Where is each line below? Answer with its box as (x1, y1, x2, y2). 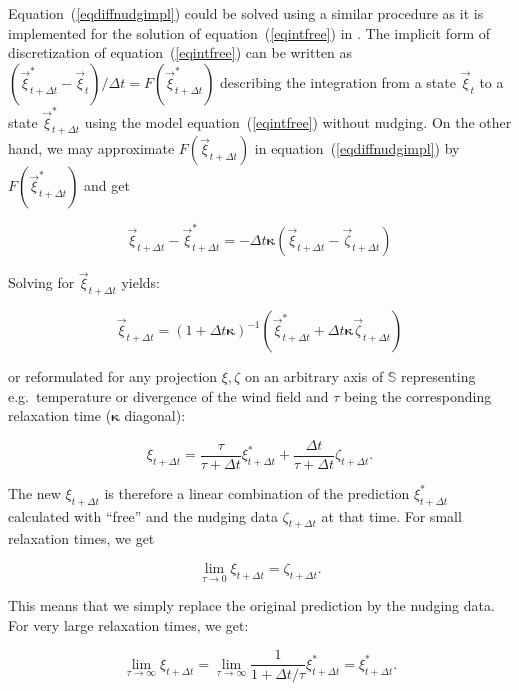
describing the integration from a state (220, 71, 456, 92)
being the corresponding (344, 385, 492, 406)
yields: (121, 272, 160, 293)
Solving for (8, 272, 75, 293)
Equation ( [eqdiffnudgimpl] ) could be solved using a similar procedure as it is (8, 3, 484, 23)
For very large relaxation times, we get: (8, 614, 249, 635)
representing (401, 366, 476, 387)
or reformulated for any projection (8, 366, 218, 387)
